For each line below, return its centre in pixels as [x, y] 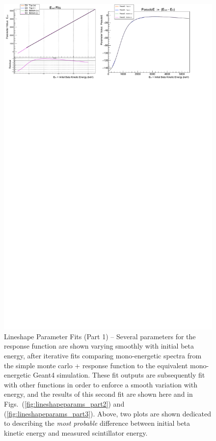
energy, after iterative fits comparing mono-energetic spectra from [103, 355]
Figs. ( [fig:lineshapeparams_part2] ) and [64, 403]
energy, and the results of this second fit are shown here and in [98, 394]
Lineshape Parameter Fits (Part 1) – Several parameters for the [100, 336]
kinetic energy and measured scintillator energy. [76, 432]
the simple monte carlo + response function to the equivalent [96, 365]
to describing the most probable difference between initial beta [97, 423]
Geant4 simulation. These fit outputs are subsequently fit [119, 375]
